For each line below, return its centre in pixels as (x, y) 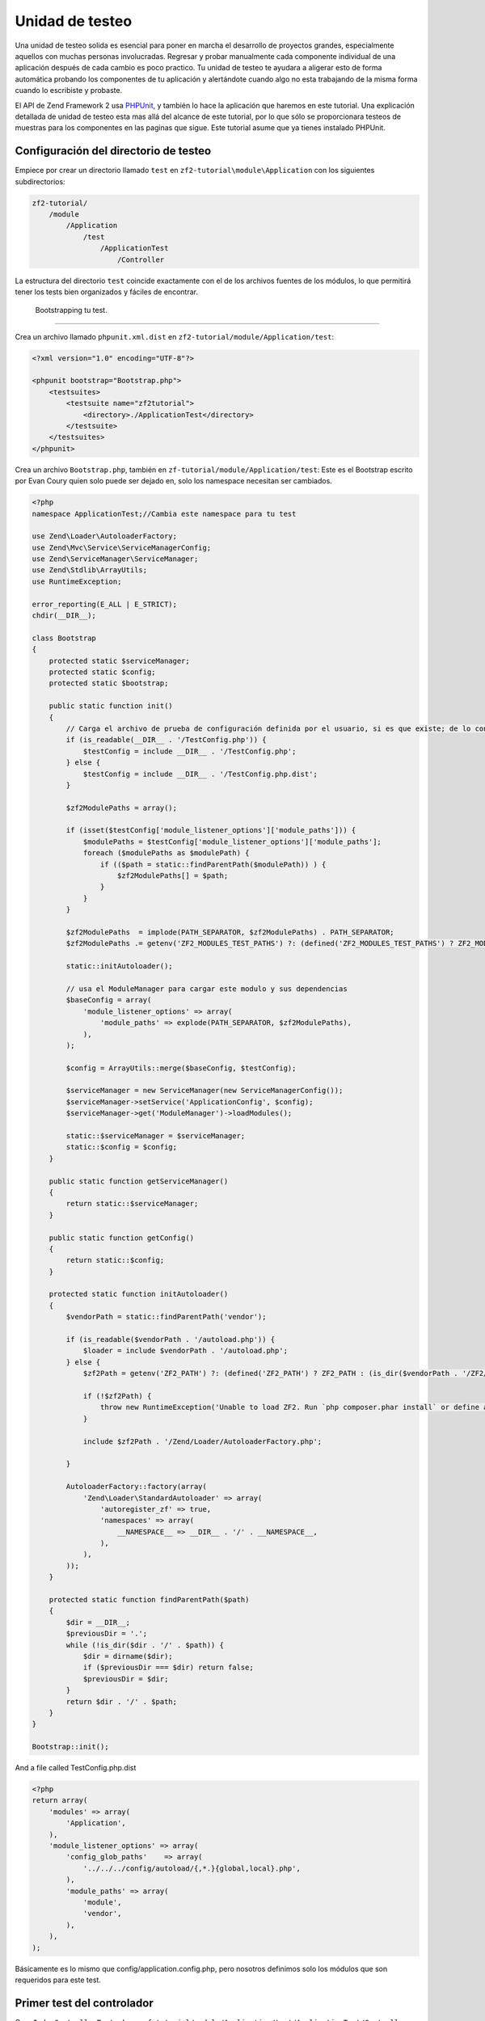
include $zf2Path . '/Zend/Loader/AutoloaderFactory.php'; (202, 1441)
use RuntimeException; (77, 581)
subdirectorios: (40, 181)
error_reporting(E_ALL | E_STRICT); (105, 604)
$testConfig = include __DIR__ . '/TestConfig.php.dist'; (200, 774)
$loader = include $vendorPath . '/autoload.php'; (186, 1351)
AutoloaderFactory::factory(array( (137, 1487)
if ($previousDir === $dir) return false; (168, 1668)
